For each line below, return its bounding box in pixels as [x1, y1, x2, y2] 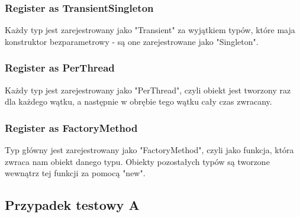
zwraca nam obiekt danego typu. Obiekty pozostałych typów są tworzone [5, 155, 270, 167]
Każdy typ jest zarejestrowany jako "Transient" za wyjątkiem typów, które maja [5, 24, 295, 36]
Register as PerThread [5, 60, 115, 75]
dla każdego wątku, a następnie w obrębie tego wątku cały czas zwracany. [5, 95, 272, 108]
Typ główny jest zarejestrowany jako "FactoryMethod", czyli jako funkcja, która [5, 144, 294, 156]
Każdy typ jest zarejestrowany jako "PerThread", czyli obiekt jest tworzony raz [5, 83, 291, 96]
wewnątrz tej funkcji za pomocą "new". [5, 167, 146, 179]
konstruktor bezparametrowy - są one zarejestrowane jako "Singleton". [5, 35, 259, 47]
